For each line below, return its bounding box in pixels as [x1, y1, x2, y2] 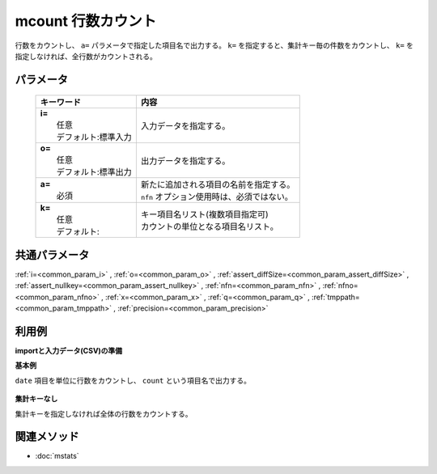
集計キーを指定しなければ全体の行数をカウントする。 [15, 408, 193, 418]
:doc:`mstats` [35, 451, 80, 461]
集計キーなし [15, 394, 58, 404]
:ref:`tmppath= [312, 292, 360, 302]
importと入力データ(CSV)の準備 [15, 345, 123, 355]
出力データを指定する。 [140, 155, 231, 167]
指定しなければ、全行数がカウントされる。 [15, 51, 157, 61]
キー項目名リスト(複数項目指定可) [140, 209, 269, 220]
